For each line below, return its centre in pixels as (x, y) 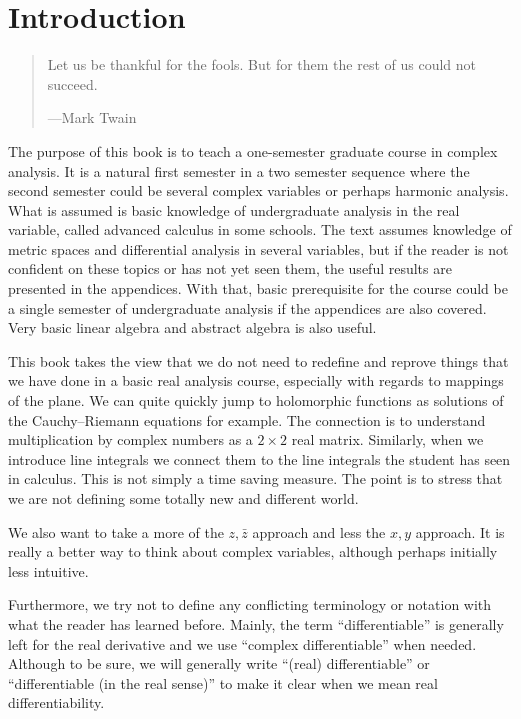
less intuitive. (48, 570)
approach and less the (319, 531)
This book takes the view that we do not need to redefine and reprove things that (258, 360)
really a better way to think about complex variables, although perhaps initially (253, 551)
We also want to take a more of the (116, 531)
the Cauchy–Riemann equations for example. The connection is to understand (247, 419)
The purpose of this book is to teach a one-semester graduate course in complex (253, 150)
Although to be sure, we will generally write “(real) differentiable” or (219, 663)
